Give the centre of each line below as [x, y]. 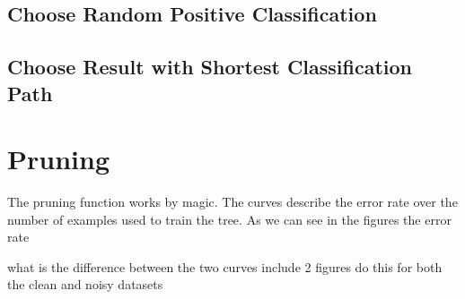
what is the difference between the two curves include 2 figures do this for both [225, 266]
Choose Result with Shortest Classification [210, 67]
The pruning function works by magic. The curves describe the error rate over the [232, 202]
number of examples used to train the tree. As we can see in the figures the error [229, 219]
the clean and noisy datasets [85, 284]
